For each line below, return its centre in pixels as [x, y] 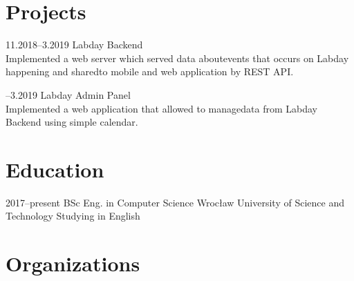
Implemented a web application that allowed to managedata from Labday [161, 108]
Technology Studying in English [73, 216]
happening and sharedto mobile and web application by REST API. [150, 71]
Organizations [73, 263]
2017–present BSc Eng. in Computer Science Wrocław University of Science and [175, 202]
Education [55, 169]
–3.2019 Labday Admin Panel [68, 94]
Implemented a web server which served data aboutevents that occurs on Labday [177, 58]
